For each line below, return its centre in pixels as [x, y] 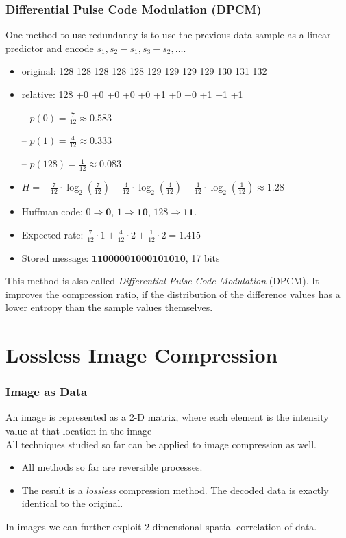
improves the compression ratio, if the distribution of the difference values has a [173, 294]
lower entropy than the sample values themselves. [109, 307]
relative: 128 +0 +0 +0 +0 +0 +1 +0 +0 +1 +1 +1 [132, 94]
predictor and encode [50, 48]
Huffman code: [52, 211]
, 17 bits [202, 257]
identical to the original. [72, 503]
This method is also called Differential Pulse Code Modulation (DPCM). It [162, 281]
